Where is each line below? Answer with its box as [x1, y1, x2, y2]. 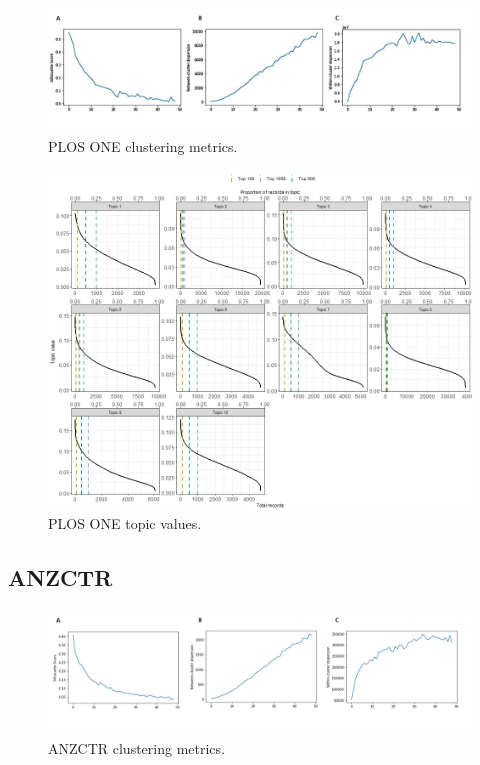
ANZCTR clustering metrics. [48, 737, 225, 758]
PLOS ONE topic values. [48, 513, 202, 534]
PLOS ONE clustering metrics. [48, 135, 238, 156]
